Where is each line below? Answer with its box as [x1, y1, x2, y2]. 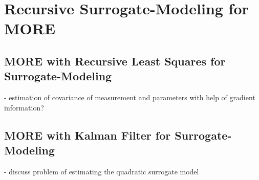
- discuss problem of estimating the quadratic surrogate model [4, 166, 199, 176]
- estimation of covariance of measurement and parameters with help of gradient [4, 92, 255, 103]
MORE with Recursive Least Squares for [4, 53, 226, 69]
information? [4, 102, 44, 112]
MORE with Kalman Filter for [4, 127, 171, 143]
